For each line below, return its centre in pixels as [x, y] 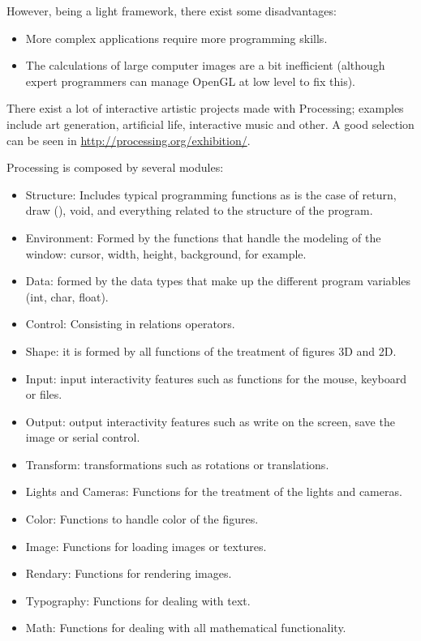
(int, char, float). [67, 296]
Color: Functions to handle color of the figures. [142, 519]
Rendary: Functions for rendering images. [129, 573]
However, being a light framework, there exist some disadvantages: [172, 11]
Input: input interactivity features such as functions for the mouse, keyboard [216, 378]
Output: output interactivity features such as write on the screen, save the [210, 421]
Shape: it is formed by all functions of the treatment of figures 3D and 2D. [211, 350]
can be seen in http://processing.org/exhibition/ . [129, 140]
